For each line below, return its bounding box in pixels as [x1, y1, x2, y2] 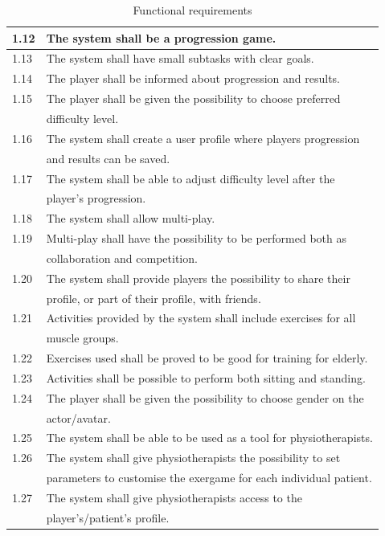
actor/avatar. [46, 409, 111, 426]
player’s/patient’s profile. [46, 509, 170, 526]
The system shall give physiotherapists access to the [46, 489, 302, 505]
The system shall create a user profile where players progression [46, 129, 360, 146]
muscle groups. [46, 329, 119, 346]
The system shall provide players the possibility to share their [46, 269, 350, 286]
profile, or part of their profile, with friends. [46, 289, 261, 306]
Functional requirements [133, 2, 252, 18]
